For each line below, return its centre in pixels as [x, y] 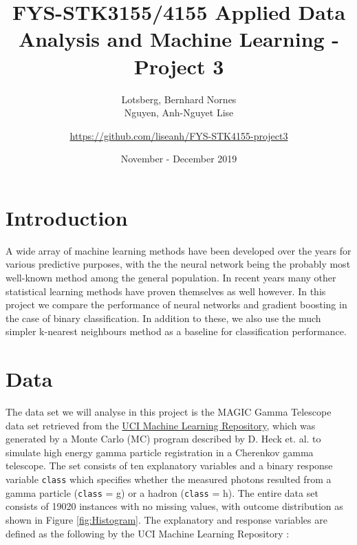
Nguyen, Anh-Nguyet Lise [179, 113]
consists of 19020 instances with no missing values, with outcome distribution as [174, 506]
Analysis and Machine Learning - [179, 39]
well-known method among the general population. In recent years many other [171, 277]
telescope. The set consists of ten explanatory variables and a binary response [169, 466]
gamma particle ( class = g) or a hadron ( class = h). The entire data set [162, 492]
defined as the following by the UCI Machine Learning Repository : [148, 533]
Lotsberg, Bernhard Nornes [179, 99]
